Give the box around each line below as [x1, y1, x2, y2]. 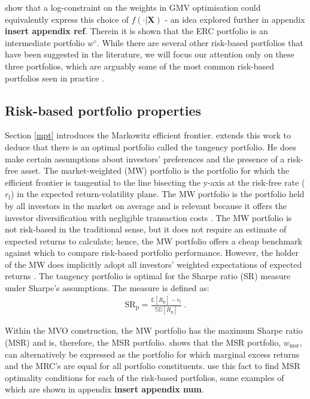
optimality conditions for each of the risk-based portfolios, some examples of [5, 371, 284, 383]
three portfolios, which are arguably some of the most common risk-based [5, 59, 275, 72]
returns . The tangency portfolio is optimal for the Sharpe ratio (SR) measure [5, 270, 291, 282]
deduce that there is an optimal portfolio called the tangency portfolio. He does [5, 140, 296, 153]
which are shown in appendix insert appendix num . [5, 383, 204, 395]
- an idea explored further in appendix [165, 13, 305, 25]
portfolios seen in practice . [5, 71, 104, 84]
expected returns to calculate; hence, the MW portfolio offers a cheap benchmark [5, 234, 302, 247]
